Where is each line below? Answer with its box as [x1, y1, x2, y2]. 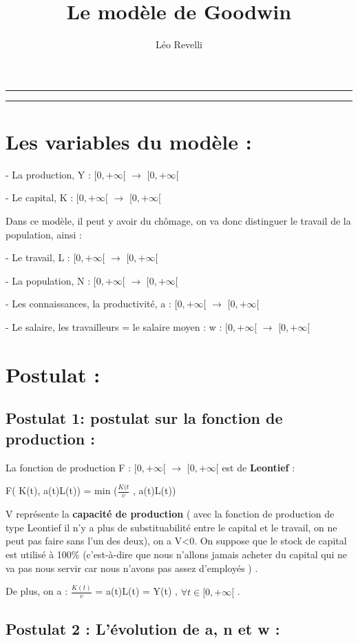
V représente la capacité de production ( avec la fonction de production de [6, 507, 335, 521]
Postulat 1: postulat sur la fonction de [6, 407, 283, 429]
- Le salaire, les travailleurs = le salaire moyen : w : [6, 320, 222, 334]
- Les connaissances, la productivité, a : [6, 296, 171, 311]
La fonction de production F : [6, 460, 131, 474]
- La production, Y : [6, 167, 91, 181]
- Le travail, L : [6, 250, 70, 265]
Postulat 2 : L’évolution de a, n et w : [6, 618, 280, 639]
